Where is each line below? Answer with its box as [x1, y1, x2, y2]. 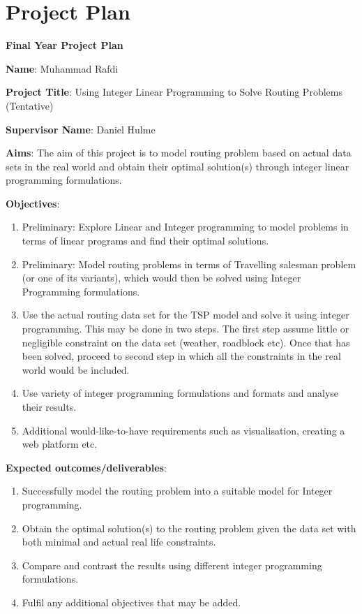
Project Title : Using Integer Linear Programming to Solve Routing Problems [6, 85, 342, 99]
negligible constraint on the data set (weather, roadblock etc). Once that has [22, 335, 350, 349]
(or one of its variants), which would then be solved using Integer [22, 270, 301, 285]
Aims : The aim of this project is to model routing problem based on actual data [6, 145, 352, 160]
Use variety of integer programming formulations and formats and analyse [22, 386, 339, 400]
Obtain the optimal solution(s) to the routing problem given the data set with [22, 520, 356, 535]
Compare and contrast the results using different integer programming [22, 557, 322, 572]
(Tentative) [6, 98, 54, 112]
